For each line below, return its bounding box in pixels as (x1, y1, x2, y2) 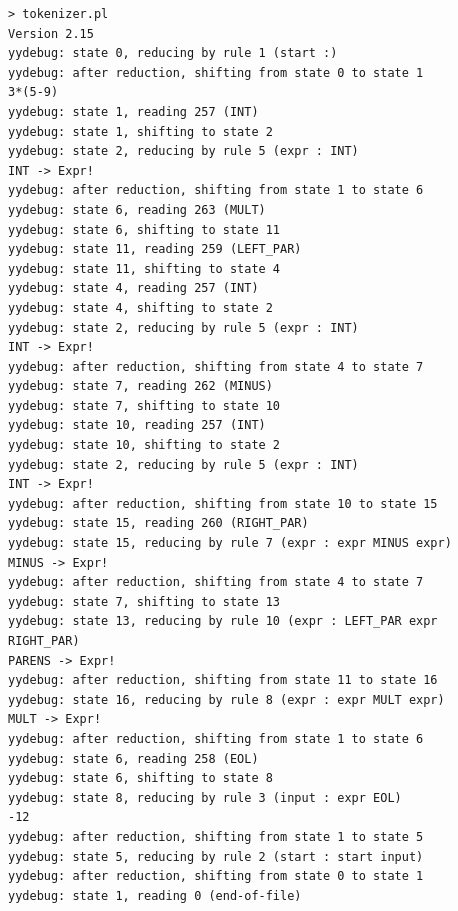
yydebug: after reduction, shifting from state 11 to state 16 (8, 673, 438, 688)
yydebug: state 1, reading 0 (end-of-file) (8, 888, 302, 903)
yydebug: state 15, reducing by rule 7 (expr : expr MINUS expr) (8, 536, 452, 551)
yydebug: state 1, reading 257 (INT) (8, 104, 259, 119)
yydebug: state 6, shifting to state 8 (8, 771, 273, 786)
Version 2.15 (8, 26, 94, 41)
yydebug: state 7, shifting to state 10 (8, 398, 281, 413)
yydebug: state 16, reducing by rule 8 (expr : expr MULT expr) (8, 692, 445, 707)
